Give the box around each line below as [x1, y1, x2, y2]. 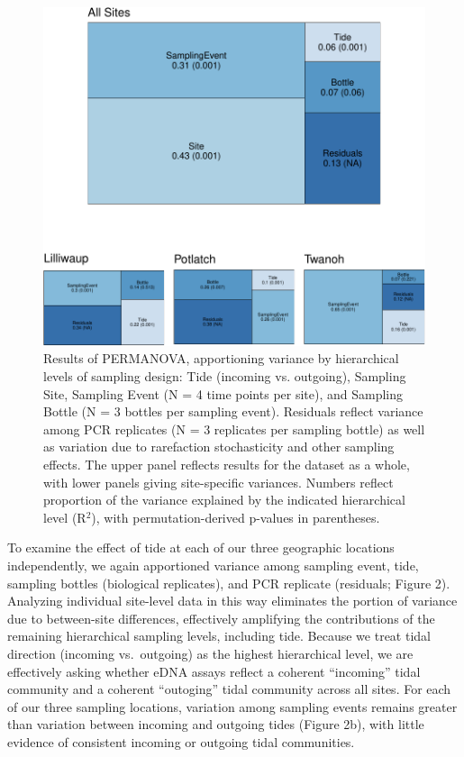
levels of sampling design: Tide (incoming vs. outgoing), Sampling [43, 367, 406, 385]
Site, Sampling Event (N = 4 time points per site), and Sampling [43, 384, 404, 403]
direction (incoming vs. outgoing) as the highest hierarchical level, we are [7, 643, 414, 662]
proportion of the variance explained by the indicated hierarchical [43, 490, 405, 509]
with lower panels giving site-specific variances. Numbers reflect [43, 472, 394, 491]
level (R [43, 507, 86, 526]
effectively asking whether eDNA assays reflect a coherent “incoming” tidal [7, 661, 421, 680]
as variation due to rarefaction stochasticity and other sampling [43, 437, 395, 456]
